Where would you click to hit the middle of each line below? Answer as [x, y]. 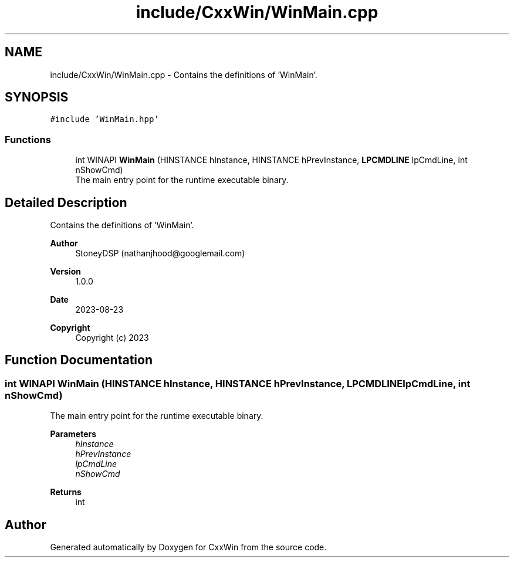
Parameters [73, 434]
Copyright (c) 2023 [112, 338]
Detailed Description [66, 202]
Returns [66, 492]
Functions [28, 139]
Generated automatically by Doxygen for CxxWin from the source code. [188, 547]
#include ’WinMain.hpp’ [104, 119]
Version [65, 272]
